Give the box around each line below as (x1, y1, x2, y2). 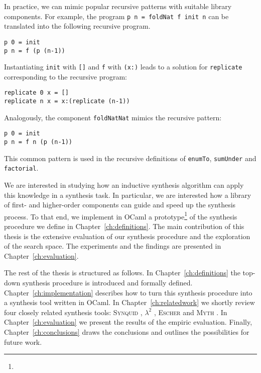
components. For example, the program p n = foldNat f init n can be (4, 11, 229, 21)
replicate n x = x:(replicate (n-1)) (4, 98, 130, 105)
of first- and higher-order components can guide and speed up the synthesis (4, 199, 236, 210)
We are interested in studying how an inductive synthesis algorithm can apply (4, 180, 244, 190)
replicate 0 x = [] (4, 89, 69, 97)
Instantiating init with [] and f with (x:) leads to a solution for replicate (4, 61, 242, 72)
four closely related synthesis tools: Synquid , (4, 307, 143, 317)
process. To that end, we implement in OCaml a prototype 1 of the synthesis (4, 209, 237, 221)
